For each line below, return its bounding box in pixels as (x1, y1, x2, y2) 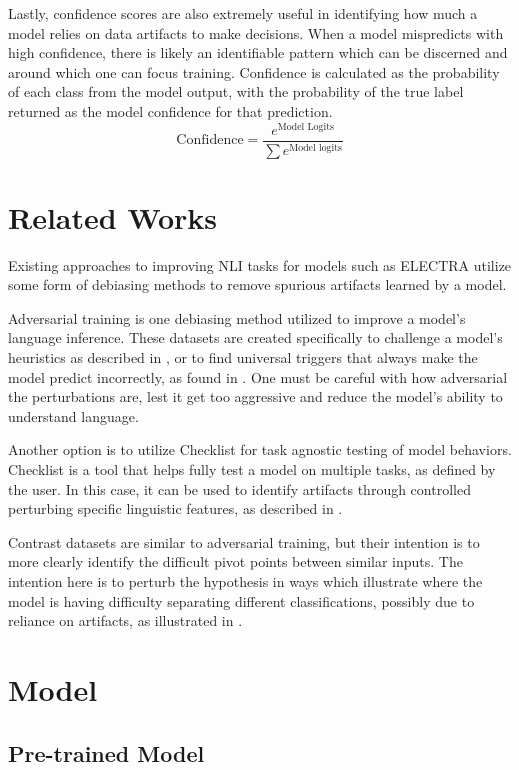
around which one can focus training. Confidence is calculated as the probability (8, 61, 500, 82)
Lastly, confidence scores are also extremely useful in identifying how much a (8, 3, 478, 23)
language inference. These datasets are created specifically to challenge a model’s (8, 327, 503, 348)
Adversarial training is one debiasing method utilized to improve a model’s (8, 307, 466, 328)
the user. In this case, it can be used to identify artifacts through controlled (8, 478, 471, 499)
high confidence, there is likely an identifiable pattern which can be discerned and (8, 42, 508, 63)
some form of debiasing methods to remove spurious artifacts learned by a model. (8, 274, 507, 295)
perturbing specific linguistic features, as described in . (8, 498, 343, 519)
